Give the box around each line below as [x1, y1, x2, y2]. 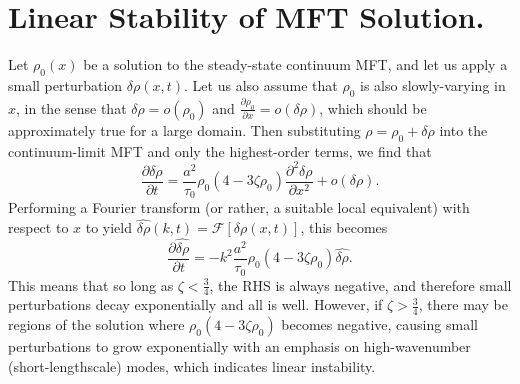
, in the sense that [16, 97, 127, 118]
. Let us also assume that [184, 74, 338, 95]
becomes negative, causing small [281, 314, 478, 335]
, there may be [418, 294, 508, 315]
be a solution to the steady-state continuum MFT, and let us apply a [83, 54, 508, 75]
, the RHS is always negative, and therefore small [209, 274, 512, 295]
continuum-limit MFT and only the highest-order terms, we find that [8, 140, 432, 161]
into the [439, 119, 488, 140]
